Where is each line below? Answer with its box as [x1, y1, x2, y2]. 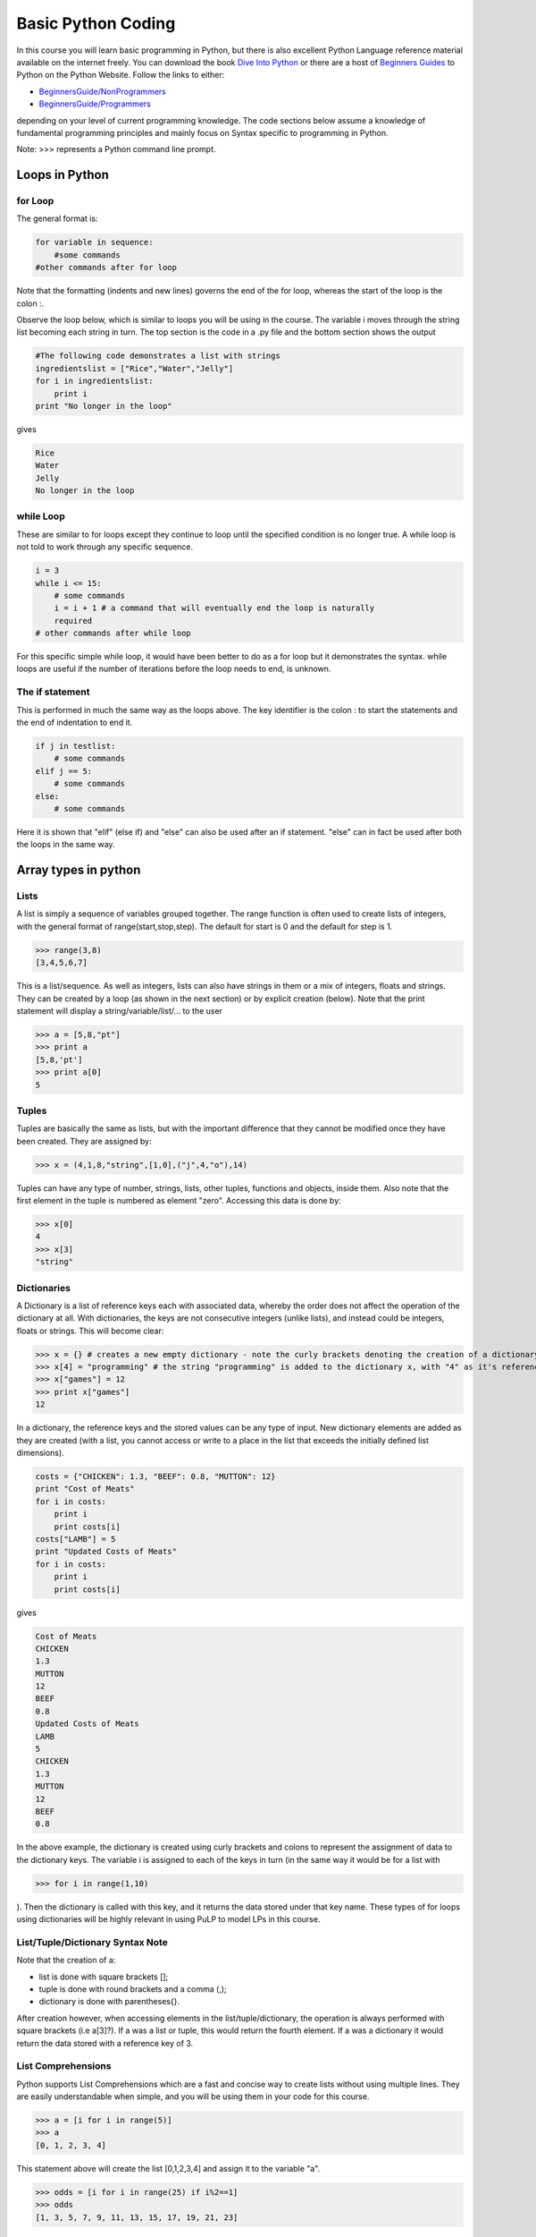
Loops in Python [16, 167, 109, 183]
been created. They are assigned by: [16, 1136, 152, 1146]
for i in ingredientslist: [35, 376, 154, 387]
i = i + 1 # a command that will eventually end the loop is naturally [54, 603, 375, 613]
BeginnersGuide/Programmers [38, 98, 151, 109]
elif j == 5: [35, 766, 93, 776]
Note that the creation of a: [16, 1955, 116, 1966]
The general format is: [16, 213, 98, 224]
